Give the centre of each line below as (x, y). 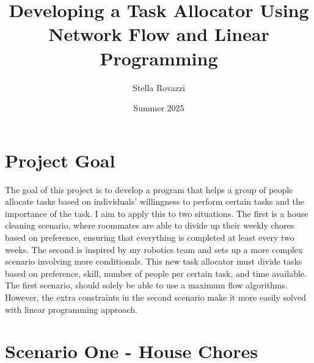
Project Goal (60, 160)
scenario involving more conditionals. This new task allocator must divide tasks (154, 261)
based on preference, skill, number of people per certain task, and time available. (156, 273)
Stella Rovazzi (159, 87)
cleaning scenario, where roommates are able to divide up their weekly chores (150, 225)
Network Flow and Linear (159, 34)
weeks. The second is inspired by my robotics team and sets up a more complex (154, 249)
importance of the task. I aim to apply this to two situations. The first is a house (157, 213)
